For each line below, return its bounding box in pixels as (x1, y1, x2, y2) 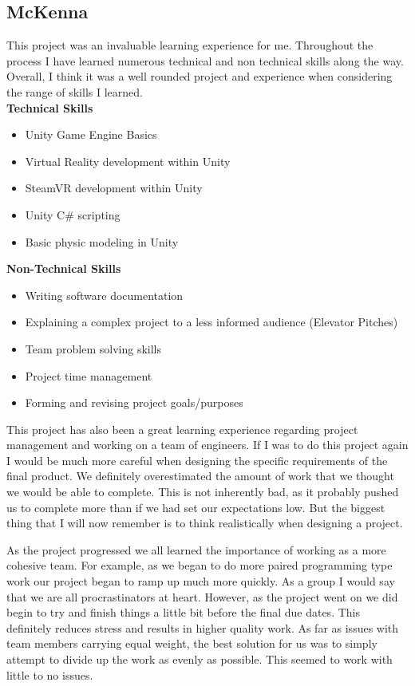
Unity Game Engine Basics (25, 126, 157, 143)
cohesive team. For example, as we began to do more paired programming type (6, 557, 393, 574)
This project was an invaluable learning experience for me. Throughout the (6, 37, 373, 53)
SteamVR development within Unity (25, 179, 203, 196)
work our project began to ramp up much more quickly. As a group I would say (6, 573, 395, 589)
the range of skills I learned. (6, 83, 143, 100)
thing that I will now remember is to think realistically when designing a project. (6, 514, 403, 531)
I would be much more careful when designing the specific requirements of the (6, 451, 388, 468)
